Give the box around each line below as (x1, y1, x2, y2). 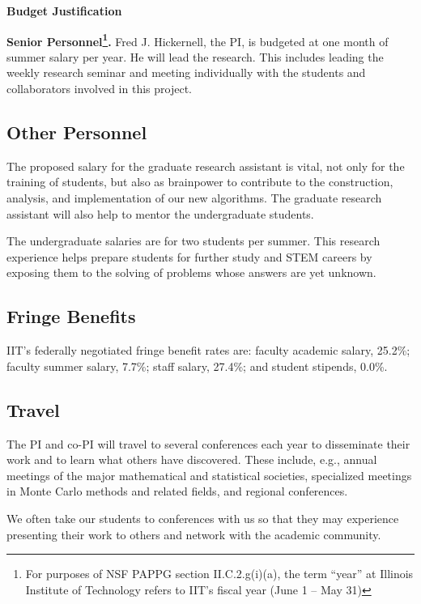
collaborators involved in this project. (6, 80, 192, 97)
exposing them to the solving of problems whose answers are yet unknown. (6, 264, 376, 281)
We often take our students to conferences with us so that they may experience (6, 509, 399, 526)
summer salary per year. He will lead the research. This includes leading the (6, 48, 384, 65)
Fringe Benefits (6, 304, 136, 329)
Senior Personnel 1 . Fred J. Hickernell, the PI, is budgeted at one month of (6, 30, 389, 49)
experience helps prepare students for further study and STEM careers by (6, 248, 372, 265)
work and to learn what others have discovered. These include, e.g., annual (6, 451, 377, 468)
